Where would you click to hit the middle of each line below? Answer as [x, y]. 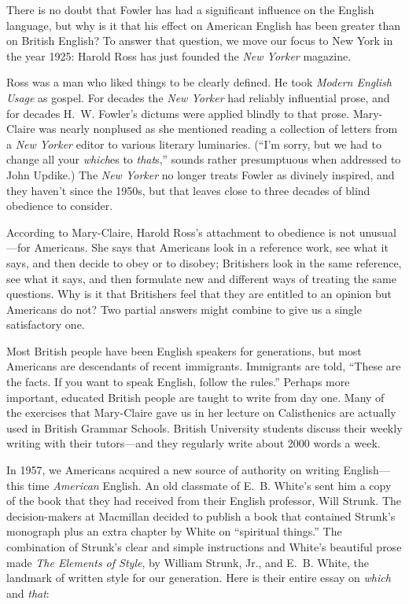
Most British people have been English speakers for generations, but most [184, 350]
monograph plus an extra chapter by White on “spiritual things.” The [174, 531]
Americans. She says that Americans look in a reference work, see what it [211, 247]
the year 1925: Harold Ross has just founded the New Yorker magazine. [179, 55]
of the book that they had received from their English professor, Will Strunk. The [204, 501]
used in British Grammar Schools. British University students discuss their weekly [204, 427]
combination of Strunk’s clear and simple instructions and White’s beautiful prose [204, 547]
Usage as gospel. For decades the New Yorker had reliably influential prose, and [198, 97]
